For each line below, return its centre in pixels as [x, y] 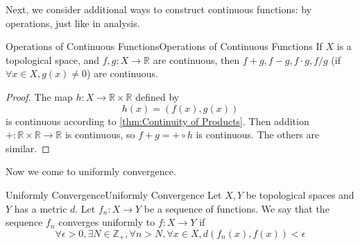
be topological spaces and [300, 194]
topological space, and [53, 59]
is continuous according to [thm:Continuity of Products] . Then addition [157, 121]
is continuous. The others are [258, 134]
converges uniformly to [107, 222]
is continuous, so [100, 134]
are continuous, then [196, 59]
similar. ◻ [28, 148]
